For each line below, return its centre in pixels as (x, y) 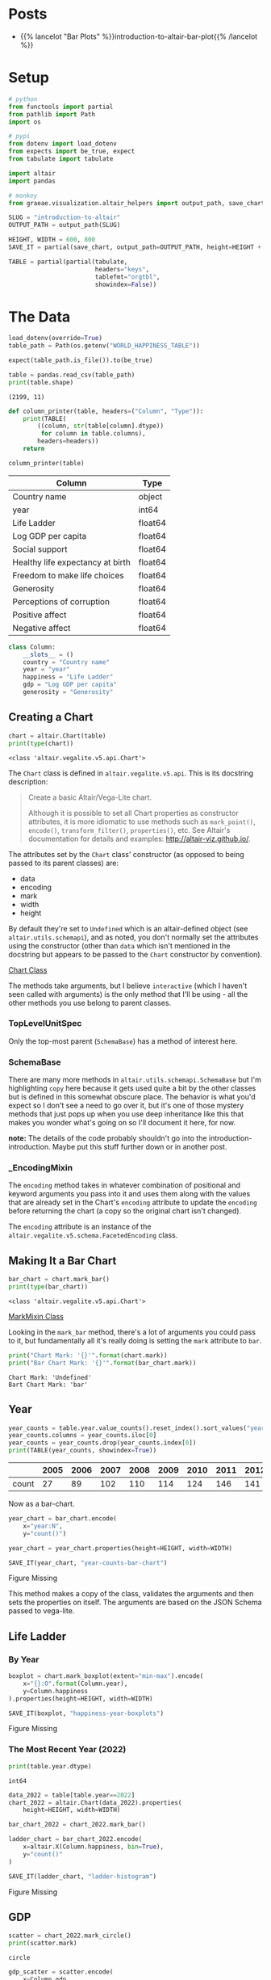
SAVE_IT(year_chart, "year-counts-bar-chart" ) (88, 1563)
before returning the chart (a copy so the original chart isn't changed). (125, 1211)
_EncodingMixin (41, 1168)
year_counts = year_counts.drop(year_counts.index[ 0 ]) (102, 1443)
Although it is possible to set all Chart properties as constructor (133, 813)
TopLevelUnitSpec (45, 1024)
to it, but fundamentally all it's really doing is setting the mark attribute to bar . (135, 1340)
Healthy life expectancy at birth (72, 562)
